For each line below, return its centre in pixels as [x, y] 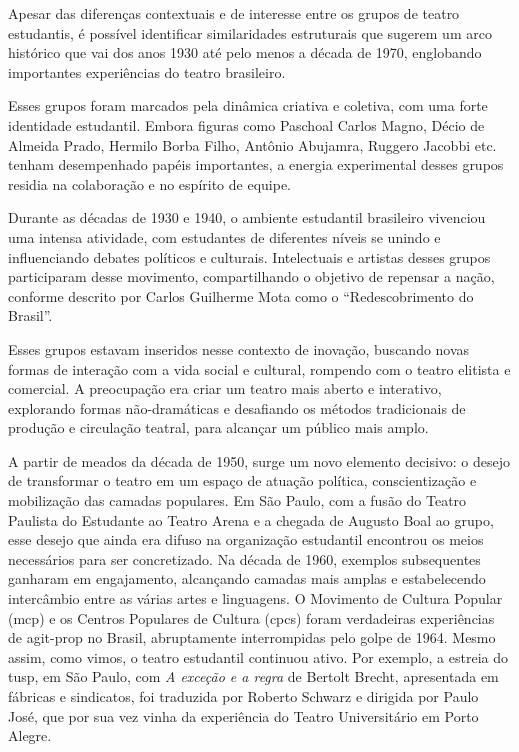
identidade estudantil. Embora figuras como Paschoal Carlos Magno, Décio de [246, 124]
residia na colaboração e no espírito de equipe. [149, 183]
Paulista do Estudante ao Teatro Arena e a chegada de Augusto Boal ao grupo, [251, 519]
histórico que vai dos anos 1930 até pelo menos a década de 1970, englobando [245, 52]
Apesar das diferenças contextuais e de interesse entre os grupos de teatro [234, 13]
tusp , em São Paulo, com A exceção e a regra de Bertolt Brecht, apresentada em [253, 676]
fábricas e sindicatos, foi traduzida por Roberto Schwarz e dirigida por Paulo [243, 696]
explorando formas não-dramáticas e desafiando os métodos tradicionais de [237, 407]
